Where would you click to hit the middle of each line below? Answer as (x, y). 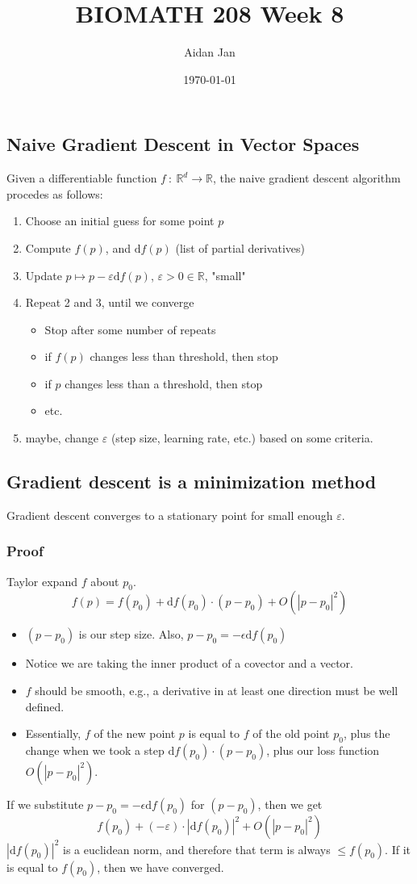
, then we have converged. (161, 867)
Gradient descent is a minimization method (192, 482)
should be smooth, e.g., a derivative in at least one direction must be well (217, 691)
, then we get (290, 804)
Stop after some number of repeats (130, 329)
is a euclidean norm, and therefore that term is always (197, 849)
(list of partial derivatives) (240, 247)
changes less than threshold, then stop (184, 356)
